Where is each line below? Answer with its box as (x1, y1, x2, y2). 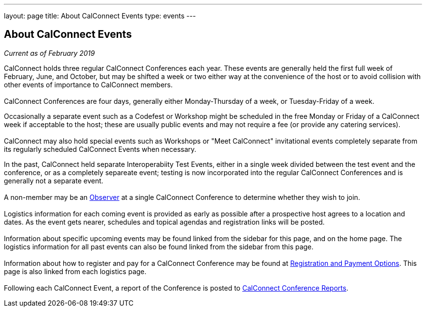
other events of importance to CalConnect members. (4, 80, 173, 89)
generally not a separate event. (4, 176, 104, 185)
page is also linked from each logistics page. (4, 267, 147, 276)
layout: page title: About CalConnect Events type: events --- (4, 12, 196, 20)
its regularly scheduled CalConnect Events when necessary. (4, 145, 196, 153)
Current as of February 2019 (4, 49, 95, 57)
